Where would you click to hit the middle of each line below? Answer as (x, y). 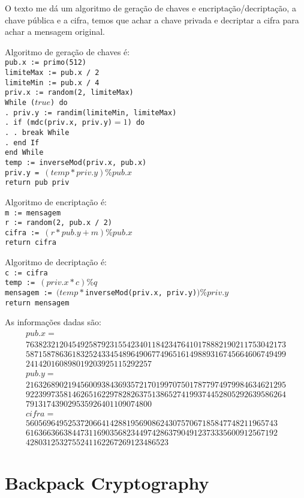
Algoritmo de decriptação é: (56, 262)
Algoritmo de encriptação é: (56, 201)
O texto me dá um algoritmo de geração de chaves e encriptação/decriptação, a (151, 8)
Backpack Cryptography (107, 482)
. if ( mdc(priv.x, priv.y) (58, 123)
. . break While (37, 132)
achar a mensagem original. (55, 31)
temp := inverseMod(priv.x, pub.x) (76, 162)
